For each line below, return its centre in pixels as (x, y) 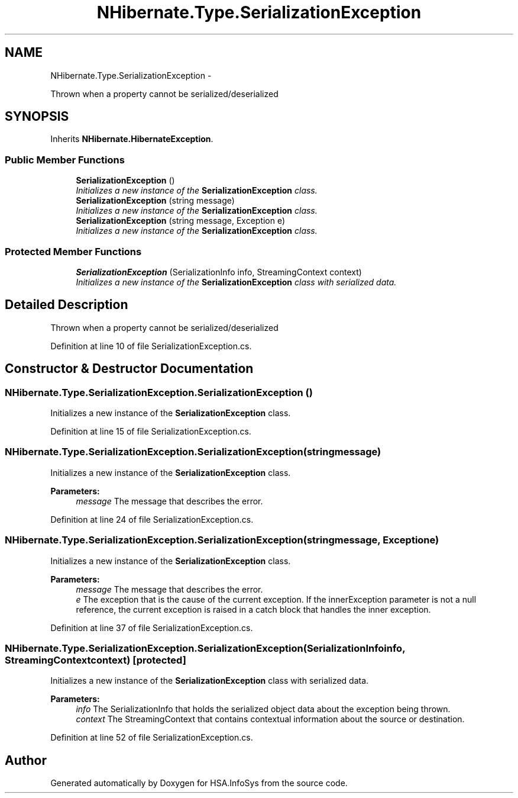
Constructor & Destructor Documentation (129, 369)
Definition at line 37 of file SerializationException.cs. (152, 628)
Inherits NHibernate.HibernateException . (132, 139)
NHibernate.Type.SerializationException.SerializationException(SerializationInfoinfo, (205, 648)
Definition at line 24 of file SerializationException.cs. (152, 519)
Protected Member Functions (73, 251)
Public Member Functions (65, 160)
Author (26, 760)
